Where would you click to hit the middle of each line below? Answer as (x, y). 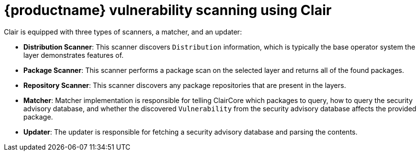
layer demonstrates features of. (73, 55)
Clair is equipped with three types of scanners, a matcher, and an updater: (123, 32)
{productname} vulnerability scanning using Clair (168, 10)
